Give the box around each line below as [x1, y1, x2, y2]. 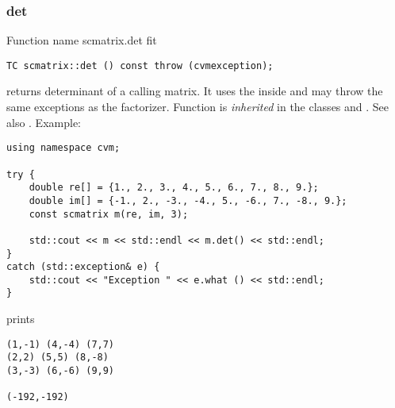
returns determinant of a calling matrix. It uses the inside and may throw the [6, 83, 383, 99]
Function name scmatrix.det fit [6, 32, 157, 48]
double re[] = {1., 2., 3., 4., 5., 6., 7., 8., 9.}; [29, 182, 319, 194]
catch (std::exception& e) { [6, 261, 160, 273]
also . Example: [6, 114, 81, 130]
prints [6, 310, 35, 327]
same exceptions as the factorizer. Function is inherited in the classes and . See [6, 98, 389, 115]
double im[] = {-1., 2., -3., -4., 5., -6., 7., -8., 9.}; [29, 194, 347, 206]
